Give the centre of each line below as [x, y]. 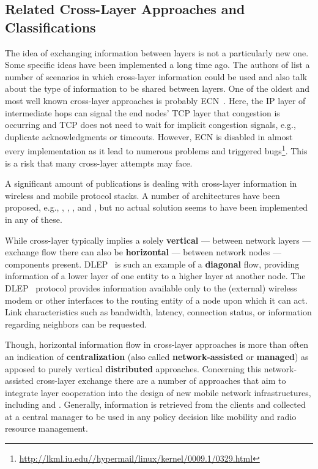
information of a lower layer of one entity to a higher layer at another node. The [155, 276]
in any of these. [34, 219]
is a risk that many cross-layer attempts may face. [99, 163]
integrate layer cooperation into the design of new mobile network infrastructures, [158, 392]
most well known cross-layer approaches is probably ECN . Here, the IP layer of [155, 100]
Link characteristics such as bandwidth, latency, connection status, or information [158, 312]
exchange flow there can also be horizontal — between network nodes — [143, 252]
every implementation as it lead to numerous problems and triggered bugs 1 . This [156, 150]
